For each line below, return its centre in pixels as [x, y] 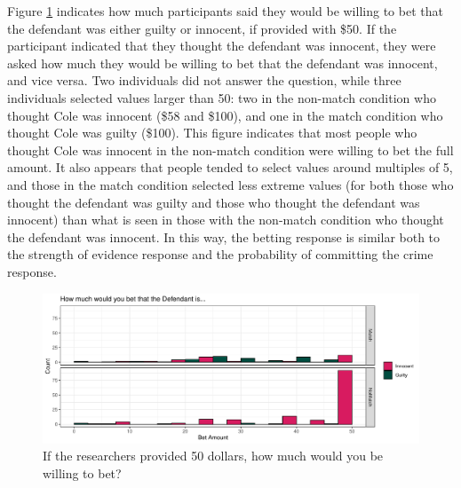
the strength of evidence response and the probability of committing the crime [220, 254]
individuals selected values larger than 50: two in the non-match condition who [222, 97]
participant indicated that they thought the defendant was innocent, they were [222, 46]
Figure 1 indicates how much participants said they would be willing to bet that [225, 11]
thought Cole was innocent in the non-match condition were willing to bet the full [230, 150]
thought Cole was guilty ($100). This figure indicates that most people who [212, 133]
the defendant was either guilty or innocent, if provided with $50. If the [202, 28]
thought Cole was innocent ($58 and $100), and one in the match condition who [225, 115]
